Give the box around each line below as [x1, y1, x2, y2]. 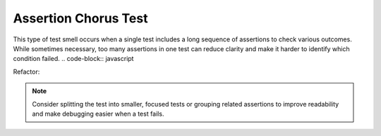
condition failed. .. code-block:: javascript [13, 55, 134, 63]
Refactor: [13, 67, 40, 76]
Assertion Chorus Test [13, 11, 148, 26]
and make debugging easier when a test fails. [32, 109, 164, 118]
